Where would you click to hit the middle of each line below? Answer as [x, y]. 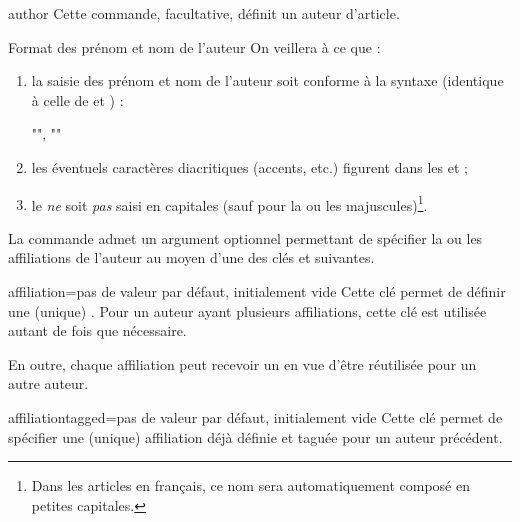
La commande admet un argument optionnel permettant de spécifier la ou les [245, 237]
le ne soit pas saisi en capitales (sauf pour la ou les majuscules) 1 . [229, 203]
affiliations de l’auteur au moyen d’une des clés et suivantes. [191, 257]
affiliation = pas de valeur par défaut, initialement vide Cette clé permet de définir [257, 291]
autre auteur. [48, 383]
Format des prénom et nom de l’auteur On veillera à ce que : [194, 46]
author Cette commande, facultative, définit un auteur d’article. [204, 13]
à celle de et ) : [77, 99]
